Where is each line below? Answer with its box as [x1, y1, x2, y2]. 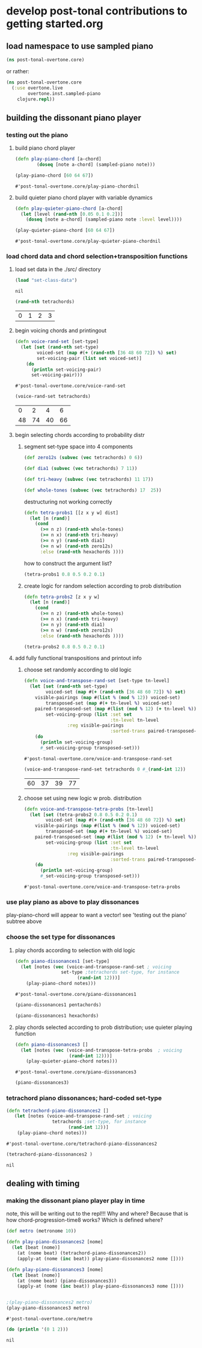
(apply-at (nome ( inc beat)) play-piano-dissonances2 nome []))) [17, 1255, 185, 1261]
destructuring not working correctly [23, 498, 112, 505]
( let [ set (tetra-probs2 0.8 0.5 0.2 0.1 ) [29, 811, 138, 818]
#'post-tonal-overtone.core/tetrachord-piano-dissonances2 [6, 1141, 158, 1147]
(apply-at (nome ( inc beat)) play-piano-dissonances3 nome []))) [17, 1283, 185, 1290]
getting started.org [6, 17, 103, 31]
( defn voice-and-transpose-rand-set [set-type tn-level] [23, 678, 170, 684]
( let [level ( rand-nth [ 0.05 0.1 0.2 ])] [20, 211, 123, 217]
